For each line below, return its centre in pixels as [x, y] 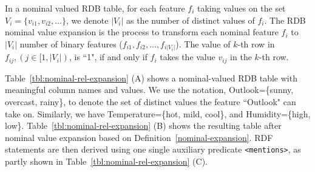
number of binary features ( [71, 43]
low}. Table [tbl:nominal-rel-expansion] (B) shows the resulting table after [143, 126]
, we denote [87, 20]
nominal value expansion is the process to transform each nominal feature [142, 32]
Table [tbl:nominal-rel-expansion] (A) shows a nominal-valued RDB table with [151, 77]
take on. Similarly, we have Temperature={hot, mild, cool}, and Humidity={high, [158, 113]
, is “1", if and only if [108, 57]
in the [241, 57]
